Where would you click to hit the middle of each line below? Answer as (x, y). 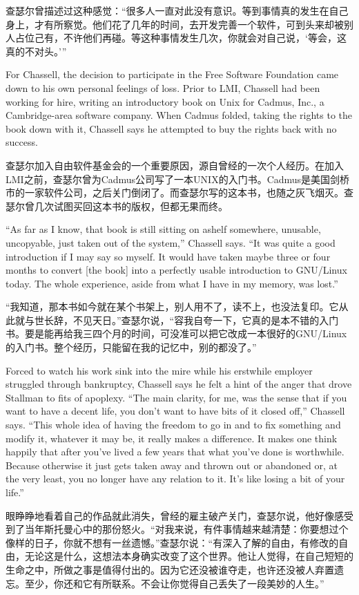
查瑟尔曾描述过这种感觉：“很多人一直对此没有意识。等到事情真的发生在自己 (177, 10)
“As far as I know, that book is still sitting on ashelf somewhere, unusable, (163, 229)
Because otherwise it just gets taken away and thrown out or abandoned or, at (172, 465)
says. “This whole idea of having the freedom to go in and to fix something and (173, 425)
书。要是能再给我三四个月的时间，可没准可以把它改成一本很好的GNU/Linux (176, 333)
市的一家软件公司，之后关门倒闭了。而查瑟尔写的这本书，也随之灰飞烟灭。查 (179, 192)
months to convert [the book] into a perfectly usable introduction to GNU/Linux (176, 270)
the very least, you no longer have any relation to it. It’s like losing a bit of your (175, 479)
